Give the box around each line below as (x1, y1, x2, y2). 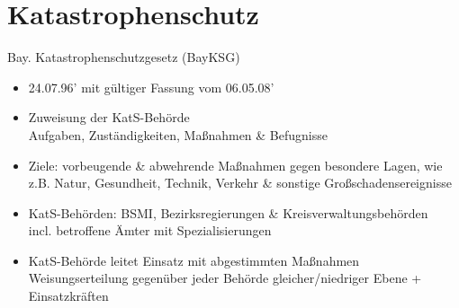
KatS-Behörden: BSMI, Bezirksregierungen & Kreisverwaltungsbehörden (28, 203, 428, 222)
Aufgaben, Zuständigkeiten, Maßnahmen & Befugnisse (28, 125, 328, 144)
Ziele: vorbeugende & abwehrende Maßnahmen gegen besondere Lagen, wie (28, 155, 443, 174)
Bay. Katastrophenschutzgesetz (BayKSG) (7, 48, 240, 66)
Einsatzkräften (28, 286, 109, 305)
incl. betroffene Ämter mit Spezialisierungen (28, 221, 272, 240)
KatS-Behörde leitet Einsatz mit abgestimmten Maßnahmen (28, 251, 360, 269)
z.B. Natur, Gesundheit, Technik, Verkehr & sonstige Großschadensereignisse (28, 173, 452, 192)
